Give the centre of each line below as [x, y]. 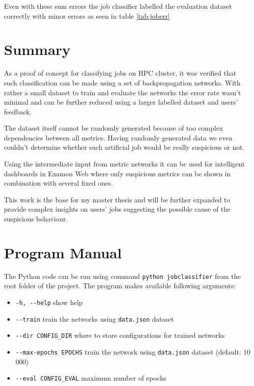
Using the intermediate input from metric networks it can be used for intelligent [125, 164]
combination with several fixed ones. [58, 183]
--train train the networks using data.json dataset [95, 318]
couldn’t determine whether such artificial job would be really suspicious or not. [124, 147]
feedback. [18, 111]
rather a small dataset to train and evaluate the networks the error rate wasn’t [123, 92]
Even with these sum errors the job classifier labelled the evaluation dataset [118, 6]
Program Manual [63, 252]
